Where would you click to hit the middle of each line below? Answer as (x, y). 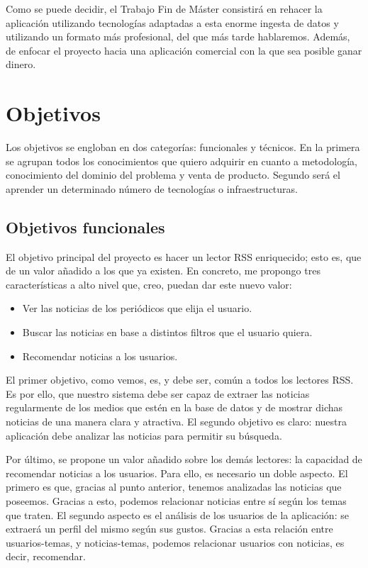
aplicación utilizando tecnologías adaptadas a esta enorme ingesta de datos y (172, 22)
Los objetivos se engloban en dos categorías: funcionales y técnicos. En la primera (183, 147)
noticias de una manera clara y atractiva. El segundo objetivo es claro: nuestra (176, 422)
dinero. (21, 64)
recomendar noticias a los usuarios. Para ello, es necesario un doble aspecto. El (177, 473)
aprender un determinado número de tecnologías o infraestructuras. (152, 188)
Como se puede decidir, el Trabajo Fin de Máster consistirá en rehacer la (164, 9)
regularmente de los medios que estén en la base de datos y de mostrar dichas (174, 407)
